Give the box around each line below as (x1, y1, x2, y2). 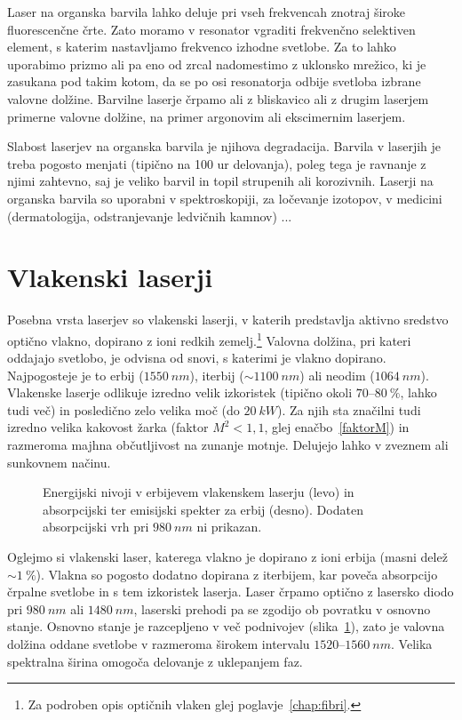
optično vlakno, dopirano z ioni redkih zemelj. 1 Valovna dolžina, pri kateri (7, 328, 411, 349)
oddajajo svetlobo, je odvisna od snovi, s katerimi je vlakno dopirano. (7, 348, 386, 367)
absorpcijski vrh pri (43, 517, 149, 536)
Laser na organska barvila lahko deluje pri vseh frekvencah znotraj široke (7, 3, 406, 20)
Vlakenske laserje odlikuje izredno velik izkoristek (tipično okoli (7, 383, 353, 402)
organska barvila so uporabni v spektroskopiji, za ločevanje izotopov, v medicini (7, 188, 442, 207)
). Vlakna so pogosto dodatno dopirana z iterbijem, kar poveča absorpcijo (36, 564, 438, 583)
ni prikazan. (196, 517, 262, 536)
